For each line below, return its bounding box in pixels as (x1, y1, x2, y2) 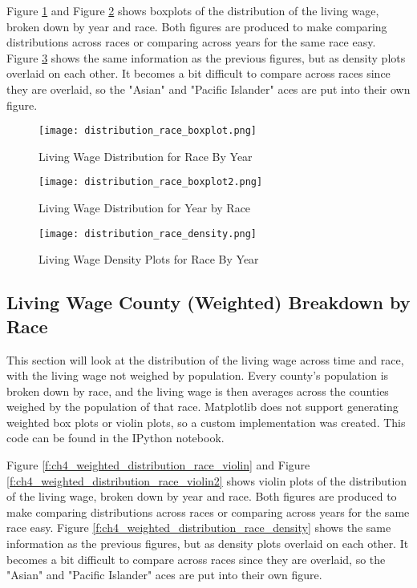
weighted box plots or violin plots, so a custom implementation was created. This (6, 413, 406, 430)
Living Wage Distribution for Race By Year (38, 147, 253, 164)
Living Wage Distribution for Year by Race (38, 199, 251, 216)
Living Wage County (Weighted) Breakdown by (6, 290, 411, 315)
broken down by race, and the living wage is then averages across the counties (6, 382, 389, 399)
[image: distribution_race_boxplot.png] (38, 125, 257, 137)
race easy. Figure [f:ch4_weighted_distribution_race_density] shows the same (6, 519, 391, 536)
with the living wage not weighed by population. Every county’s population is (6, 367, 389, 384)
